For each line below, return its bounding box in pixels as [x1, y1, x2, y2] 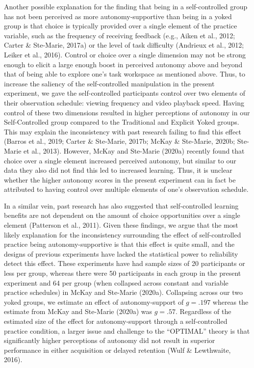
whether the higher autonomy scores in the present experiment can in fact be [4, 174, 236, 184]
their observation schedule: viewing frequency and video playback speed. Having [4, 97, 244, 107]
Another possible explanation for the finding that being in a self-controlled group [4, 1, 248, 11]
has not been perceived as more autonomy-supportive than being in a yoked [4, 11, 232, 21]
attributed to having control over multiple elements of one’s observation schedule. [4, 184, 249, 194]
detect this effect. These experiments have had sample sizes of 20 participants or [4, 258, 245, 268]
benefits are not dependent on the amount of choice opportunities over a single [4, 210, 240, 220]
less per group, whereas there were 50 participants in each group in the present [4, 268, 241, 278]
